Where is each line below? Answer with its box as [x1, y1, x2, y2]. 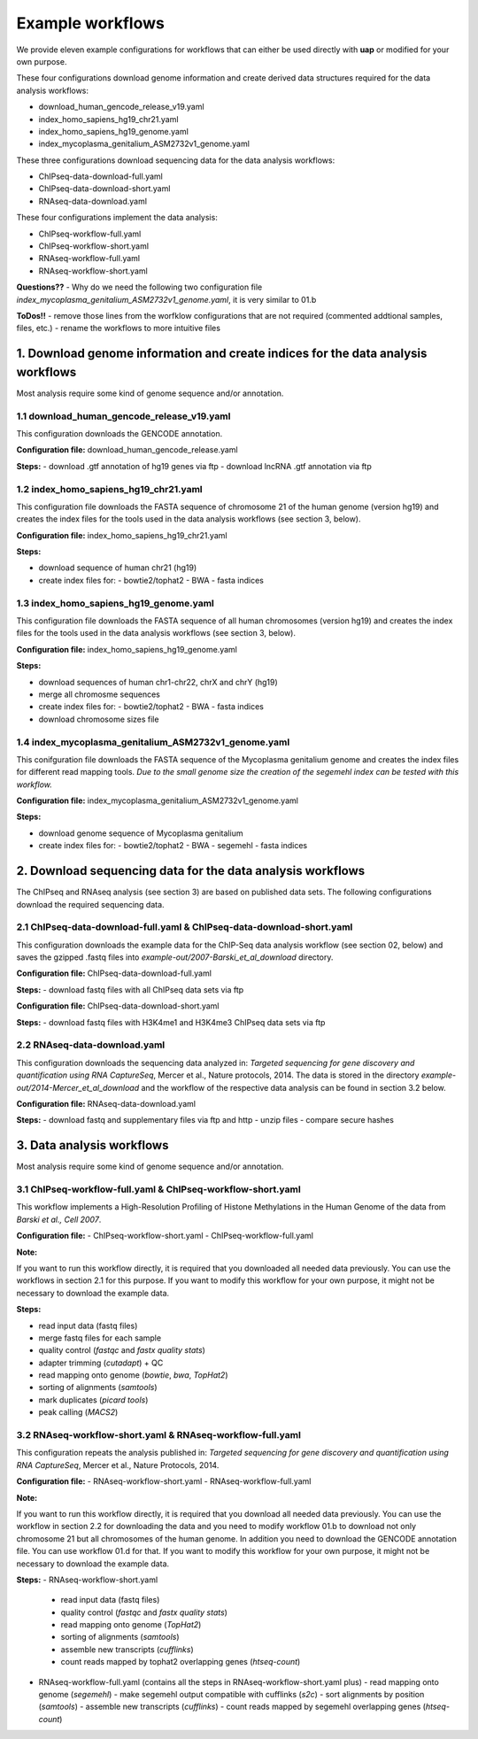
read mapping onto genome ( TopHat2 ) [60, 1619, 202, 1630]
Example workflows [16, 13, 166, 33]
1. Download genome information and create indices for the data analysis [16, 346, 428, 361]
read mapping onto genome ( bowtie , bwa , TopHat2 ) [38, 1370, 229, 1380]
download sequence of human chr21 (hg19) [38, 562, 197, 573]
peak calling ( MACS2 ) [38, 1407, 119, 1418]
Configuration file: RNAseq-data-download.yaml [16, 1098, 197, 1109]
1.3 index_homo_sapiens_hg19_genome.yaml [16, 597, 214, 609]
